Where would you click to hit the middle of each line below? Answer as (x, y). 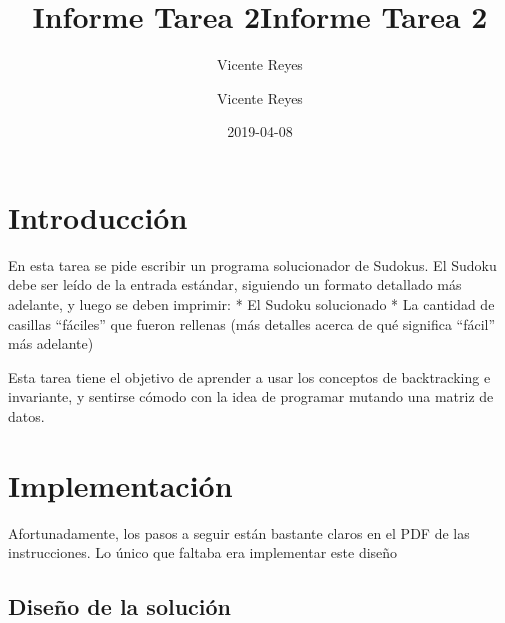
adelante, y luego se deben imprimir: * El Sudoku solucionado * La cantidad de (251, 304)
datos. (26, 416)
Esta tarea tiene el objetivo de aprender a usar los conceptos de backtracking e (249, 376)
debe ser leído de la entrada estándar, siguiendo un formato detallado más (235, 284)
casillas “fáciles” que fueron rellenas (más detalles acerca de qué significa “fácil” (252, 323)
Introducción (98, 216)
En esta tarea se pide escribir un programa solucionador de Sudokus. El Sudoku (252, 264)
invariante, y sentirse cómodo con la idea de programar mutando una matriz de (251, 396)
